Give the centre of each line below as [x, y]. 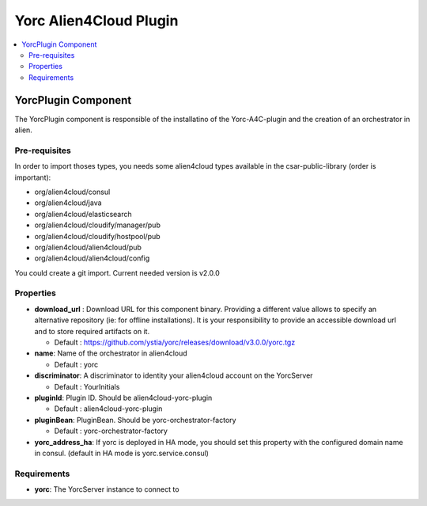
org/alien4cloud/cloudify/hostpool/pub [98, 236]
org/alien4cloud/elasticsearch [83, 214]
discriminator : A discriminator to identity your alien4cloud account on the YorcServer [174, 375]
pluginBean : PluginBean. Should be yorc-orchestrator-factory [135, 420]
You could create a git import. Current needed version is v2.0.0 [117, 272]
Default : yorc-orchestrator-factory [111, 431]
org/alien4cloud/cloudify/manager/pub [98, 225]
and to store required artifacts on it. [92, 331]
